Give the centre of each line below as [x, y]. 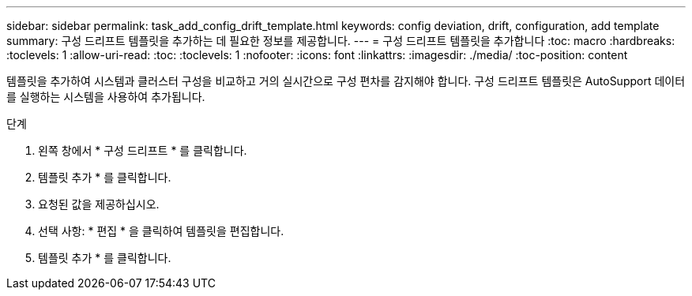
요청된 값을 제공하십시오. [99, 204]
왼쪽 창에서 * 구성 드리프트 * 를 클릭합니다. [143, 150]
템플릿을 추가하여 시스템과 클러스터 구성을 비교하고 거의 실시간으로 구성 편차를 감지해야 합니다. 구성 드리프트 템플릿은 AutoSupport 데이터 [346, 81]
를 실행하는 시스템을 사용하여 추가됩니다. [106, 97]
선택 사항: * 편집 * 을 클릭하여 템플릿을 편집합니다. [161, 231]
